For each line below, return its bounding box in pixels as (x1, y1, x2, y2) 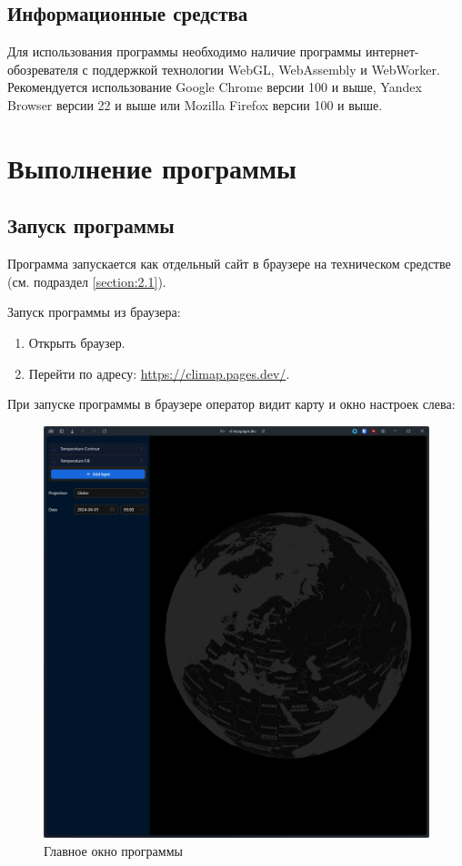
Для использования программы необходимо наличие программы (7, 42, 362, 61)
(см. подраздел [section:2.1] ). (7, 271, 166, 290)
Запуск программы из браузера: (7, 302, 181, 321)
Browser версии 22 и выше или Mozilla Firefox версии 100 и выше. (7, 95, 383, 114)
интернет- (365, 42, 419, 61)
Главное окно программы (44, 841, 183, 861)
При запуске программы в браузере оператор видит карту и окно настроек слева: (7, 394, 456, 413)
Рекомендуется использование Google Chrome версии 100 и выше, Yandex (7, 77, 422, 97)
